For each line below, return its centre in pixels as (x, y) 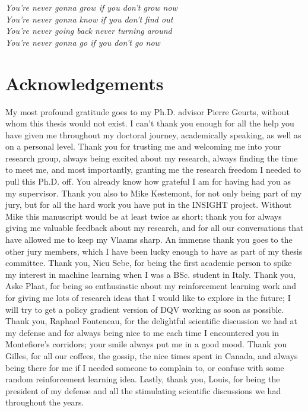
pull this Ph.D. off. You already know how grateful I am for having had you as (148, 181)
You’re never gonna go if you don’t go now (83, 42)
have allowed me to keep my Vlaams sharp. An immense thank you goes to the (149, 240)
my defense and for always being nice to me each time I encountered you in (142, 332)
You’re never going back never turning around (89, 31)
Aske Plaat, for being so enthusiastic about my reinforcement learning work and (151, 286)
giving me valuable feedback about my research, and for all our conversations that (155, 228)
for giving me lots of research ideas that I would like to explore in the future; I (148, 297)
